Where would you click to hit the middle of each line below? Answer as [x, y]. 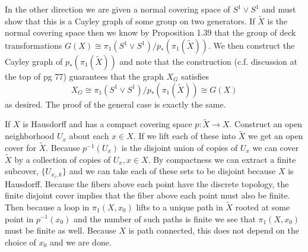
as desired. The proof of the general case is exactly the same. [115, 104]
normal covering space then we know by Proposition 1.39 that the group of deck [150, 32]
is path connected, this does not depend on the [214, 230]
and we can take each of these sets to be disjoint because [172, 171]
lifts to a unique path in [180, 207]
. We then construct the [251, 45]
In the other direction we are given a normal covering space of [118, 9]
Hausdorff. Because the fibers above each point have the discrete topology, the [147, 183]
